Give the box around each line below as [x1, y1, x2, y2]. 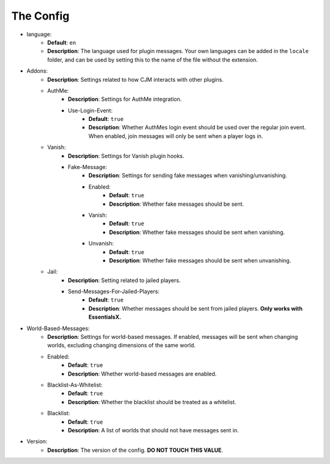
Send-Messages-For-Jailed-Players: [68, 288, 160, 295]
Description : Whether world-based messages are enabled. [68, 370, 217, 377]
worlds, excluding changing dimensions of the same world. [47, 342, 196, 349]
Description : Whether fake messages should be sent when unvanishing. [109, 256, 291, 264]
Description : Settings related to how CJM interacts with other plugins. [47, 76, 224, 83]
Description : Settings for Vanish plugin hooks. [68, 152, 185, 159]
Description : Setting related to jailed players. [68, 277, 181, 284]
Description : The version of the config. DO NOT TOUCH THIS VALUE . [47, 446, 223, 454]
